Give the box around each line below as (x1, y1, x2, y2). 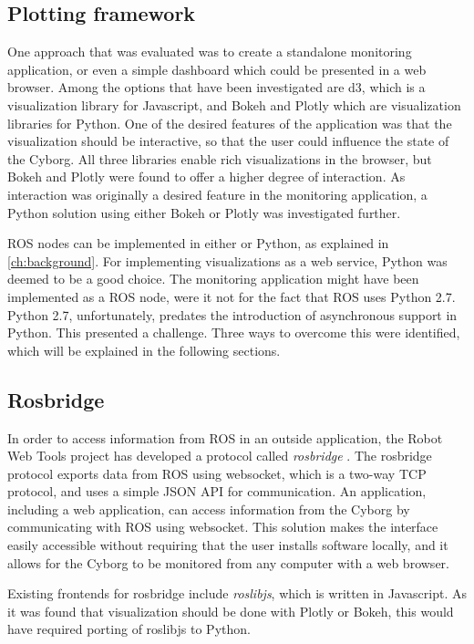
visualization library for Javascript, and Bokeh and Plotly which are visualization (7, 95, 461, 114)
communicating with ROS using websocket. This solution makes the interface (7, 517, 438, 536)
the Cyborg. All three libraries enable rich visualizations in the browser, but (7, 149, 432, 168)
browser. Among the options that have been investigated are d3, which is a (7, 78, 426, 97)
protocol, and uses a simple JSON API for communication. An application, (7, 482, 427, 501)
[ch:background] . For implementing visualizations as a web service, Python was (7, 251, 448, 270)
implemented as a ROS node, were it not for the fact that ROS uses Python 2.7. (7, 286, 456, 306)
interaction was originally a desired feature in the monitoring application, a (7, 184, 428, 203)
